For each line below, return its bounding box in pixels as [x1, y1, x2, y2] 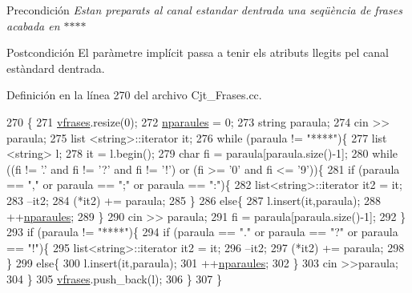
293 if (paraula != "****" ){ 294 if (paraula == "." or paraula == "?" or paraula [6, 223, 398, 240]
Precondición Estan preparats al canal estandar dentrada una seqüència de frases [6, 2, 402, 18]
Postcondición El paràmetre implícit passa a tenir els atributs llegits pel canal [6, 44, 390, 61]
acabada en [6, 17, 60, 34]
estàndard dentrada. [6, 59, 105, 76]
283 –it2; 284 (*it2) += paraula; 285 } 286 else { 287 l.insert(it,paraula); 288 [6, 191, 381, 208]
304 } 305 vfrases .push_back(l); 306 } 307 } [6, 270, 223, 287]
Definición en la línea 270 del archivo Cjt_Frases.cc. [6, 86, 262, 103]
